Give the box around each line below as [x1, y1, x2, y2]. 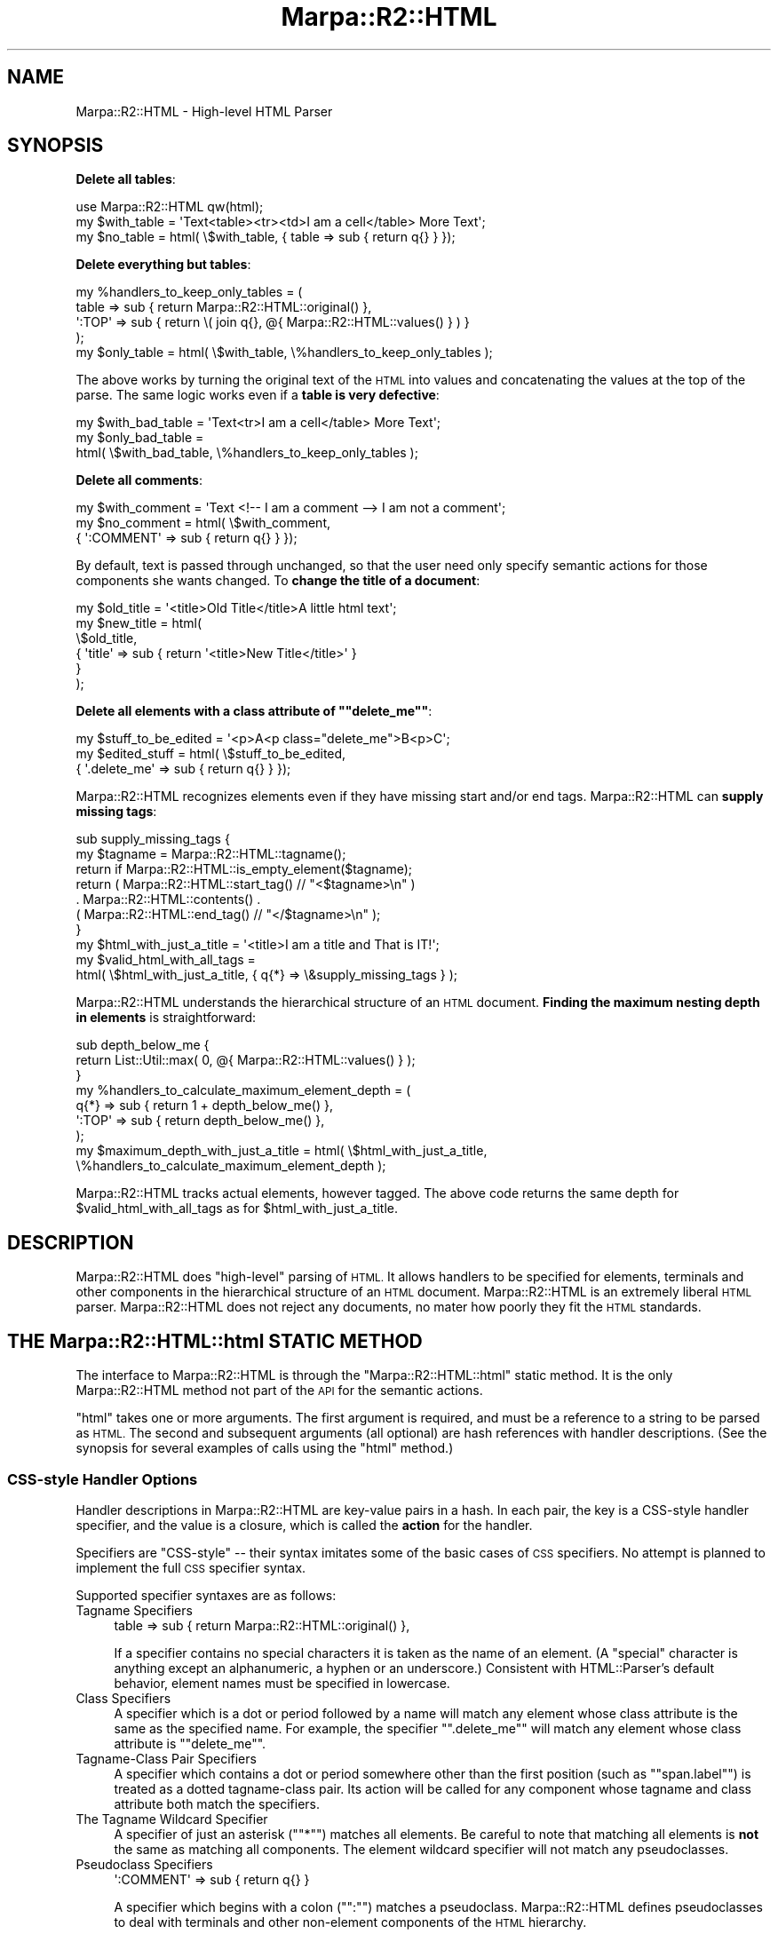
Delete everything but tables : [75, 257, 251, 273]
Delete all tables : [75, 171, 176, 187]
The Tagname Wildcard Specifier [75, 1811, 268, 1827]
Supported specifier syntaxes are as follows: [75, 1587, 337, 1603]
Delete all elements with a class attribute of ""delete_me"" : [75, 703, 433, 719]
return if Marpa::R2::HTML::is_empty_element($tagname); [75, 861, 413, 877]
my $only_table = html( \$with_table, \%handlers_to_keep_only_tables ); [75, 345, 493, 361]
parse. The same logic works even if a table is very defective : [75, 387, 440, 403]
